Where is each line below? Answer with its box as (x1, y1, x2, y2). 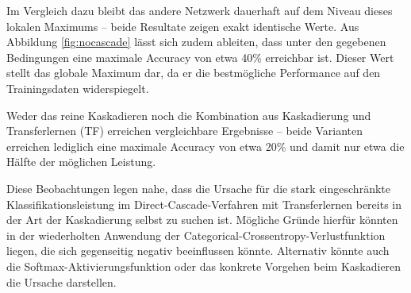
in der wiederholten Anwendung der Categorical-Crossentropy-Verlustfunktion (6, 226, 386, 243)
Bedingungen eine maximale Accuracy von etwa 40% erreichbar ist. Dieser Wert (6, 48, 394, 65)
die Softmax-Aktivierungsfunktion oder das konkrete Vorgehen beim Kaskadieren (6, 257, 401, 274)
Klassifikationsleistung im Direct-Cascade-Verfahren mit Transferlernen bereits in (6, 195, 402, 212)
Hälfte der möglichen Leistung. (6, 153, 156, 170)
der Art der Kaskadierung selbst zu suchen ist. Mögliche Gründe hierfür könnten (6, 211, 398, 228)
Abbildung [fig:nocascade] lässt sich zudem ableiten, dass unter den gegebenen (6, 33, 386, 50)
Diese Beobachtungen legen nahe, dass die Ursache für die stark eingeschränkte (6, 179, 390, 196)
